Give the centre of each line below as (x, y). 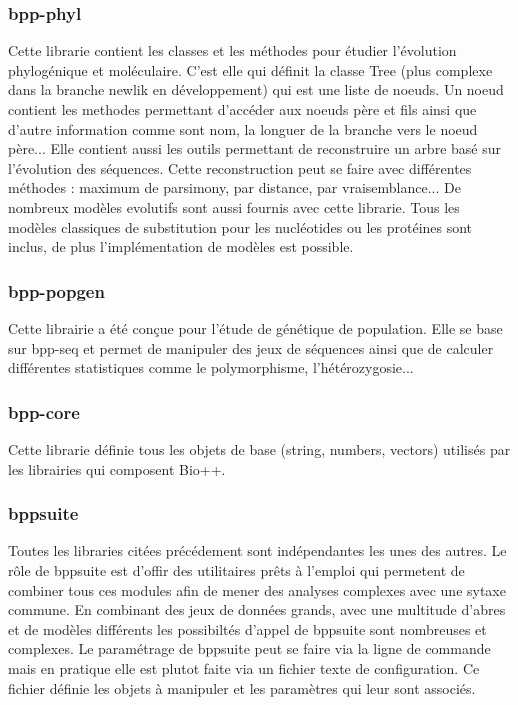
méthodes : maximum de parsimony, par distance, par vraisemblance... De (234, 187)
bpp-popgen (56, 290)
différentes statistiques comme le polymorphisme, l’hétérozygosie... (211, 367)
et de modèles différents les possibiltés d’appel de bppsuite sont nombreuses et (247, 628)
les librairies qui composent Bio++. (117, 468)
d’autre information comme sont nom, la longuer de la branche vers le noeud (243, 128)
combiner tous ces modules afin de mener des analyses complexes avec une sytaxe (257, 589)
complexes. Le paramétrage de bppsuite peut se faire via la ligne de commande (249, 648)
